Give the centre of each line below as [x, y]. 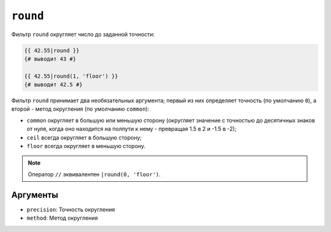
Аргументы [35, 195]
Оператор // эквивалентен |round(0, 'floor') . [94, 174]
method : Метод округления [62, 218]
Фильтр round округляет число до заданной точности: [83, 34]
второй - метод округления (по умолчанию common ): [80, 109]
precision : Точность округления [71, 209]
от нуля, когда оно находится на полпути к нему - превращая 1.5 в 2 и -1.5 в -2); [131, 129]
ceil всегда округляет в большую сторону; [84, 137]
